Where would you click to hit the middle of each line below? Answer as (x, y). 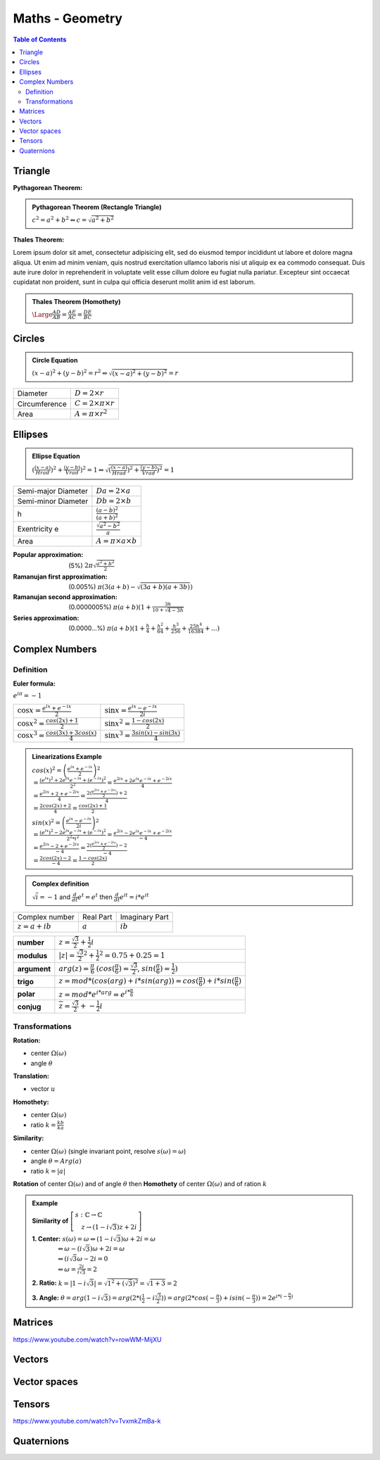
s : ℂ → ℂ (89, 1215)
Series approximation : (46, 618)
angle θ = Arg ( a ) (56, 1161)
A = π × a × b (116, 541)
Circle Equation (55, 360)
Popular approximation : (48, 555)
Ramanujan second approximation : (65, 597)
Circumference (42, 403)
